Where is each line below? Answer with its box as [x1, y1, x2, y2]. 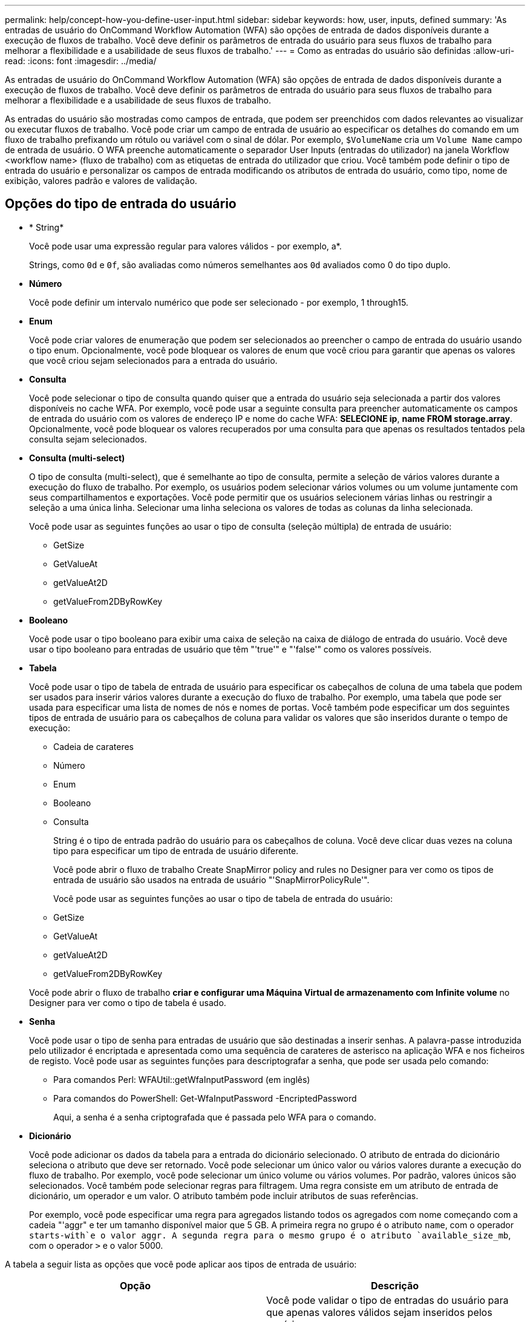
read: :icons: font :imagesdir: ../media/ [5, 56, 157, 66]
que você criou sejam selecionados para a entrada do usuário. [29, 355, 278, 366]
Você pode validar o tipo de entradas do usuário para [266, 1294, 509, 1306]
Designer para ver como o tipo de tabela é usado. [29, 997, 226, 1008]
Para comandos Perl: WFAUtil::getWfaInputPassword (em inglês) [53, 1074, 310, 1085]
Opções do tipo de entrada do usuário [5, 196, 237, 212]
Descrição [370, 1279, 419, 1292]
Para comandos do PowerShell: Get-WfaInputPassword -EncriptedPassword [53, 1093, 357, 1103]
